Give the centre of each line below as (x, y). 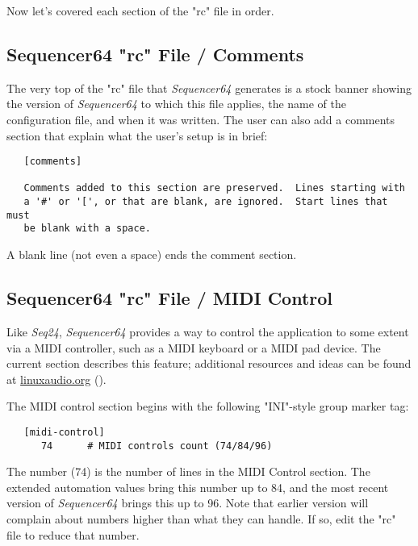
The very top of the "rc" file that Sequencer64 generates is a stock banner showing (209, 88)
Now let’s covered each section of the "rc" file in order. (140, 10)
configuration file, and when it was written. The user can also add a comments (201, 119)
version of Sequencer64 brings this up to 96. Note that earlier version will (188, 503)
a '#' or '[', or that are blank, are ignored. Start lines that (206, 202)
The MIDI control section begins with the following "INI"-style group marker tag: (208, 406)
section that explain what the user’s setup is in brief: (137, 135)
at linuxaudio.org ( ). (56, 379)
